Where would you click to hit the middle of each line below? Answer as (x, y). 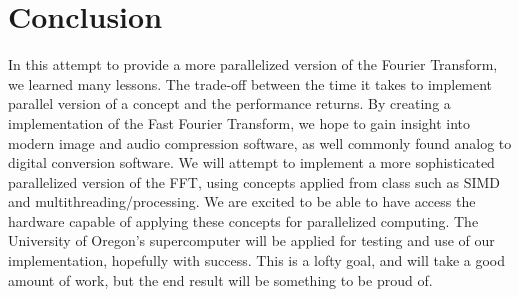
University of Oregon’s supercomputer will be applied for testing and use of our (251, 240)
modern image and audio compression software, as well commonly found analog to (260, 142)
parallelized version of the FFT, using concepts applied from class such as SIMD (254, 181)
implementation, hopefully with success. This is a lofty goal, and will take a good (256, 260)
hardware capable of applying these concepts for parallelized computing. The (243, 220)
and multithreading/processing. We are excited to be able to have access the (242, 201)
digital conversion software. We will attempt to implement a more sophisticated (251, 162)
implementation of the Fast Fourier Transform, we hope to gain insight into (239, 122)
